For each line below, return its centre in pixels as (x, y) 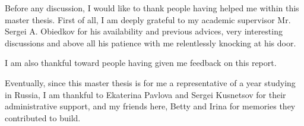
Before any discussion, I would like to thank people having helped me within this (152, 8)
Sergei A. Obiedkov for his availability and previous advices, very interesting (144, 31)
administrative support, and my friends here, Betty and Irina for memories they (150, 106)
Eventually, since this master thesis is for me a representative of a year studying (150, 82)
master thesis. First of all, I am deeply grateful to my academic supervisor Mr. (148, 19)
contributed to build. (43, 117)
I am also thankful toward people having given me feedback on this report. (141, 63)
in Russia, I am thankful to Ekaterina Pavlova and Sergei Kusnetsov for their (145, 94)
